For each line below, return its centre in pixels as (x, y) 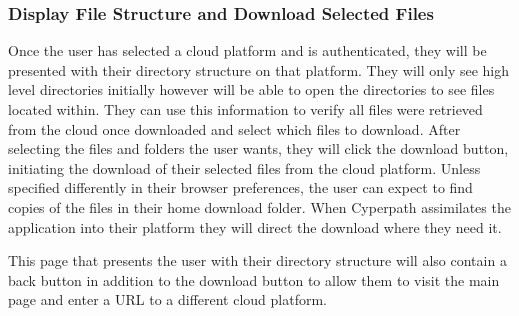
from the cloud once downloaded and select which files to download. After (234, 128)
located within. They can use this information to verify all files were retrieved (245, 109)
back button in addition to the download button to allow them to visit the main (254, 279)
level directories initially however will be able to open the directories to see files (251, 89)
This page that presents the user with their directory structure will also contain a (257, 260)
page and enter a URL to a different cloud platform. (168, 299)
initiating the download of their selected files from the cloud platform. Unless (244, 167)
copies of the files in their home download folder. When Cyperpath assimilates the (259, 206)
